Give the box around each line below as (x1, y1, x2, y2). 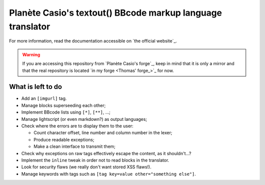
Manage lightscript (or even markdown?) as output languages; (21, 116, 147, 122)
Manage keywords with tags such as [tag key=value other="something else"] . (21, 171, 196, 177)
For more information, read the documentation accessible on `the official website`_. (9, 38, 177, 44)
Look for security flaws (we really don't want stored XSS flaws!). (21, 164, 152, 170)
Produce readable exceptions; (33, 137, 95, 142)
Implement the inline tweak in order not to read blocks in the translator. (21, 157, 169, 163)
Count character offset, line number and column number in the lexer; (33, 130, 173, 136)
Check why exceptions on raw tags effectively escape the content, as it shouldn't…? (21, 150, 191, 156)
